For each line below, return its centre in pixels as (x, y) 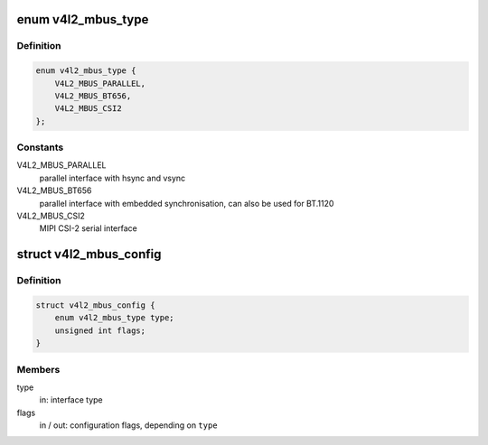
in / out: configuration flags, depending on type (128, 425)
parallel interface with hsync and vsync (113, 178)
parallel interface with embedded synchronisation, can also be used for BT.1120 (187, 203)
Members (38, 369)
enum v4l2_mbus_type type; (115, 318)
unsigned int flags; (100, 330)
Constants (40, 147)
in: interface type (71, 400)
